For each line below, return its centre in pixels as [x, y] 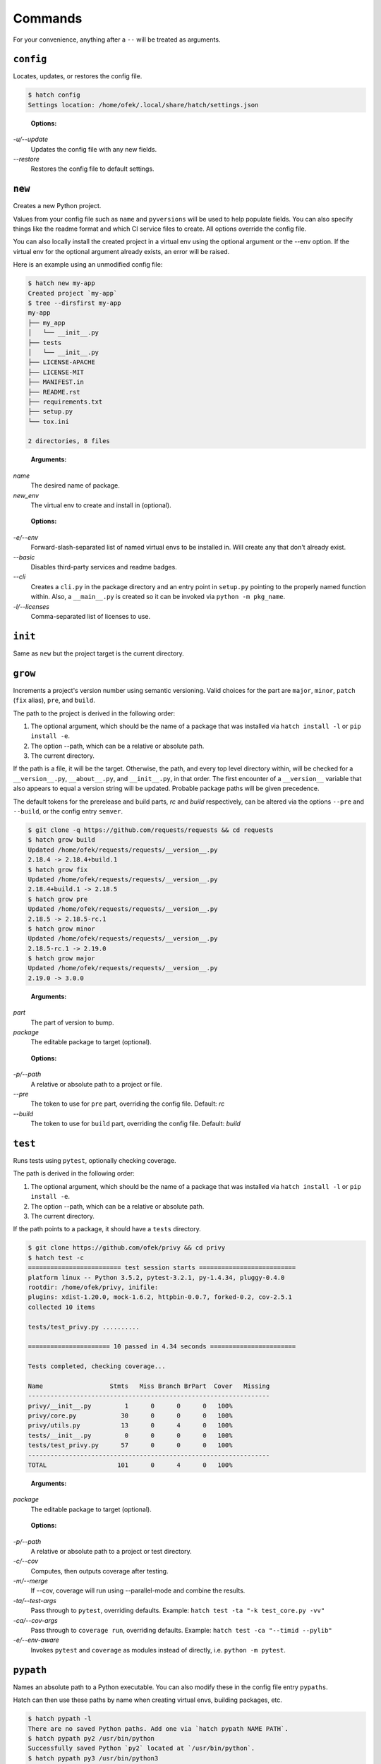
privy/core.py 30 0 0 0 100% [130, 1416]
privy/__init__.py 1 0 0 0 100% [130, 1406]
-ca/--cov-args [35, 1620]
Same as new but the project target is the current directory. [99, 653]
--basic [24, 557]
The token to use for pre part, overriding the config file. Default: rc [128, 1104]
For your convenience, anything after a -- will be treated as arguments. [117, 40]
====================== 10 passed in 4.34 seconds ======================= [162, 1347]
